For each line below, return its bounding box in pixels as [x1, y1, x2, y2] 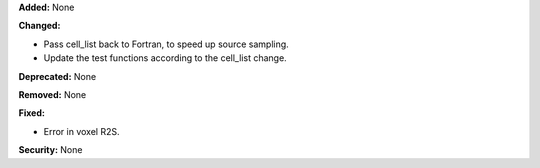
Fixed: [18, 107, 45, 119]
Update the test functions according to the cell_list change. [43, 52, 287, 64]
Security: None [18, 144, 83, 156]
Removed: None [18, 88, 87, 100]
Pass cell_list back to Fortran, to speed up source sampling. [43, 38, 289, 50]
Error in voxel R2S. [43, 125, 120, 137]
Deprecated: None [18, 70, 97, 82]
